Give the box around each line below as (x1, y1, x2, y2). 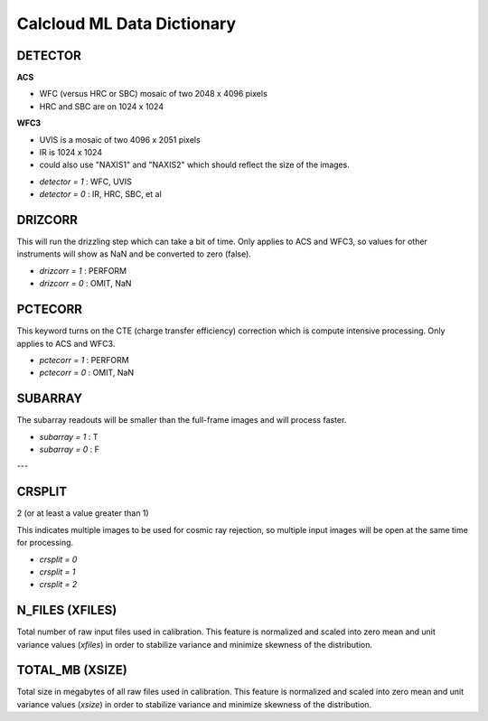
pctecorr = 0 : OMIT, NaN (39, 367, 135, 379)
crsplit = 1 (39, 566, 76, 577)
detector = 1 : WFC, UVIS (39, 176, 133, 187)
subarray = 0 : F (39, 444, 99, 455)
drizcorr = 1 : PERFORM (39, 265, 127, 276)
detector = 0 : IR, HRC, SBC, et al (39, 189, 162, 200)
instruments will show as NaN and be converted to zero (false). (16, 248, 252, 259)
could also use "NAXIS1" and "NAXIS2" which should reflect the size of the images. (39, 159, 350, 171)
